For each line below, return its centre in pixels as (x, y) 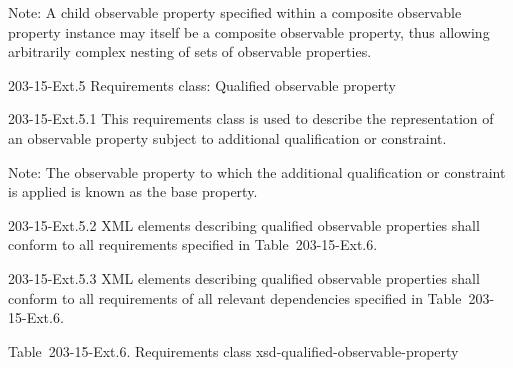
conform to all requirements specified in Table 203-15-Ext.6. (193, 244)
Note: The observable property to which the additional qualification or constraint (257, 171)
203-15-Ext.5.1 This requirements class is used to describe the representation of (251, 118)
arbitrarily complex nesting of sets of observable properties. (190, 51)
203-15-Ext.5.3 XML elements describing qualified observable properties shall (244, 277)
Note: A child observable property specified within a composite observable (235, 12)
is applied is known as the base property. (133, 191)
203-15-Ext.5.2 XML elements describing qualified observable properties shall (244, 224)
